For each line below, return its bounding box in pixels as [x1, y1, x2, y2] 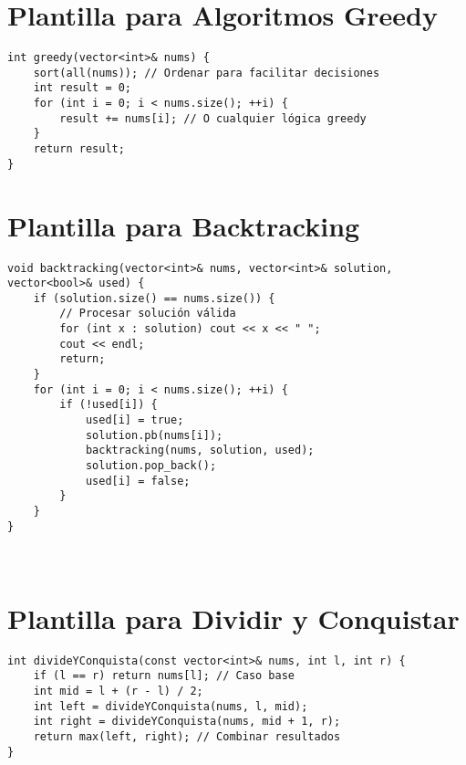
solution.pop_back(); [85, 459, 217, 473]
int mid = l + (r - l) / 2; [33, 685, 203, 698]
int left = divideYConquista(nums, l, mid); [33, 699, 308, 713]
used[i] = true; [85, 414, 184, 427]
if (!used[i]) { [59, 398, 158, 412]
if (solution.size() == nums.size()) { [33, 291, 275, 305]
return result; [33, 142, 125, 156]
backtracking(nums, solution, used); [85, 444, 315, 457]
